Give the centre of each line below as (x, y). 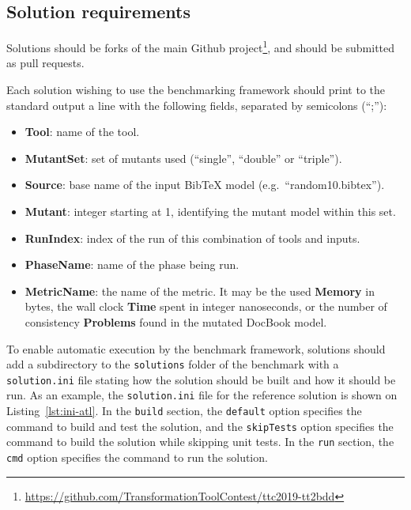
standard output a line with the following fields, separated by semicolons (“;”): (197, 105)
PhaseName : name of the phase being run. (132, 264)
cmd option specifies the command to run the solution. (137, 457)
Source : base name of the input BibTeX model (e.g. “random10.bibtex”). (205, 185)
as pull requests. (45, 63)
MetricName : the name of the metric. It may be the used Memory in (200, 291)
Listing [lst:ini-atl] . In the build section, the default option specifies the (184, 411)
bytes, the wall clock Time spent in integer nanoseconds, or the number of (206, 306)
